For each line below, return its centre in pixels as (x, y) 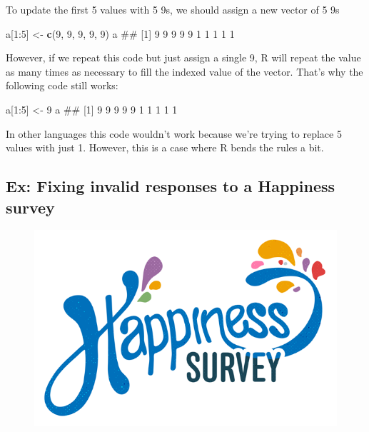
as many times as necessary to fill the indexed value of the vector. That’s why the (184, 71)
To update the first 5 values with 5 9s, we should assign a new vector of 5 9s (173, 9)
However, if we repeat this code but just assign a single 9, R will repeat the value (183, 57)
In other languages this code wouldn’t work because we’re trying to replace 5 (174, 133)
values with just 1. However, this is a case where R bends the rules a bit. (165, 147)
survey (30, 207)
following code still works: (62, 85)
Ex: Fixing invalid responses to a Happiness (171, 186)
